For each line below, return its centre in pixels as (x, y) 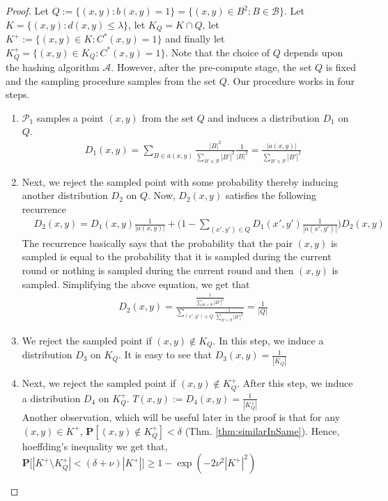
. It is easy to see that (165, 355)
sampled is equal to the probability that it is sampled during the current (177, 256)
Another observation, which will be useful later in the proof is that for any (181, 417)
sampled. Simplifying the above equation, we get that (136, 284)
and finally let (195, 39)
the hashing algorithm (53, 67)
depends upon (313, 52)
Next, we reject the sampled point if (99, 383)
